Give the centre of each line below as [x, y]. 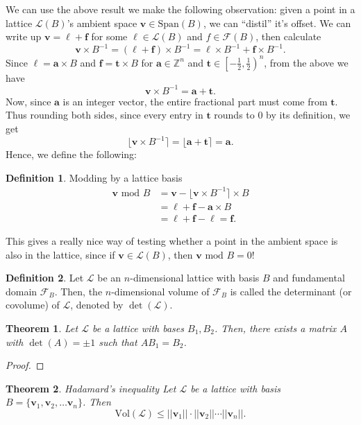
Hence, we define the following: [71, 154]
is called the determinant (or [291, 291]
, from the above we [306, 62]
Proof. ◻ [25, 365]
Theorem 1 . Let [42, 328]
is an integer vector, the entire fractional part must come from [195, 101]
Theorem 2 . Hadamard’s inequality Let [91, 388]
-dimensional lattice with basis [195, 278]
